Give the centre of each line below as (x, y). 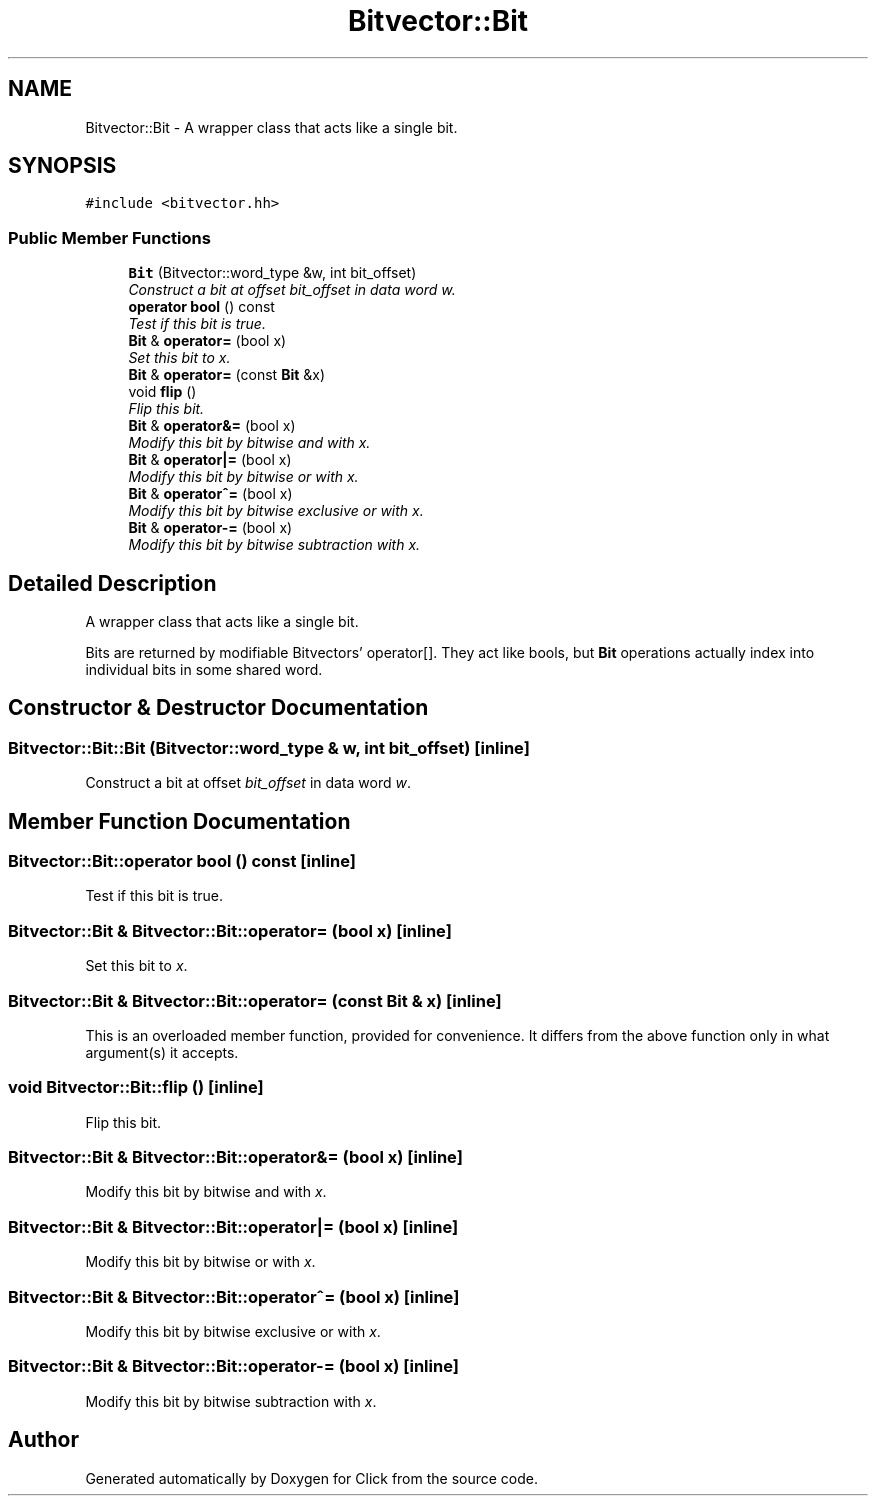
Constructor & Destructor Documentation (218, 708)
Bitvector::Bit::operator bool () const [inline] (182, 861)
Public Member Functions (109, 237)
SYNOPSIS (62, 166)
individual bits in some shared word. (204, 670)
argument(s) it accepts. (162, 1052)
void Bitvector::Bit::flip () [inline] (136, 1087)
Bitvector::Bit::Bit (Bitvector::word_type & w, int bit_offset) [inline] (269, 747)
